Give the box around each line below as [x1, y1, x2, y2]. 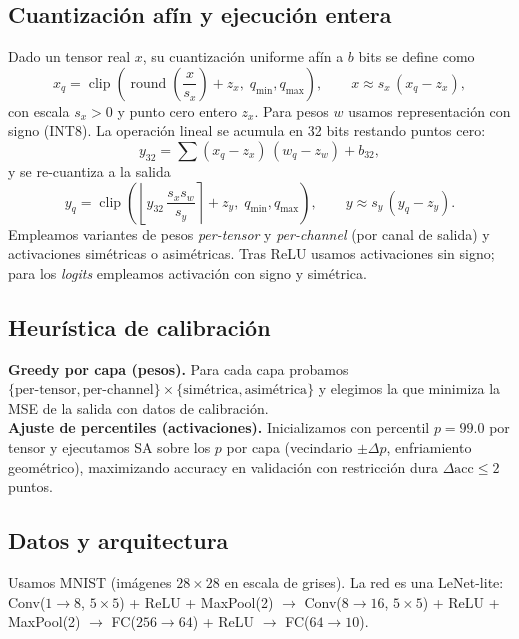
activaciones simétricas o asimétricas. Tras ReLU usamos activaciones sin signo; [8, 243, 495, 264]
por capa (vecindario [226, 436, 353, 457]
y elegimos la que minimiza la [318, 378, 501, 399]
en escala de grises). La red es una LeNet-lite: [224, 571, 504, 592]
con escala [8, 100, 70, 121]
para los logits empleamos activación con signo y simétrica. [8, 262, 367, 283]
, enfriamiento [386, 436, 472, 457]
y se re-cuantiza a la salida [8, 160, 171, 181]
